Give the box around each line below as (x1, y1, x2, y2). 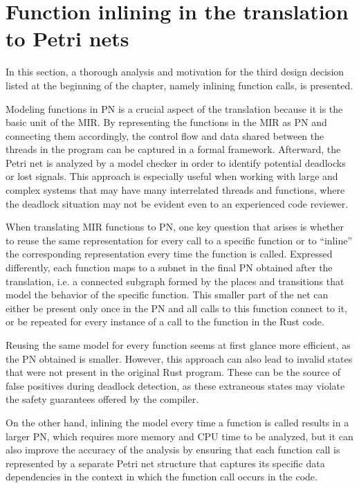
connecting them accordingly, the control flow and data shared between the (6, 128, 324, 143)
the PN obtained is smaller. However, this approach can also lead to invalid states (6, 351, 353, 365)
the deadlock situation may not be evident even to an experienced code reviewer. (6, 196, 349, 210)
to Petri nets (6, 24, 129, 53)
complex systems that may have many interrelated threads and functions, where (6, 183, 345, 197)
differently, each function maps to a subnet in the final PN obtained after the (6, 260, 333, 275)
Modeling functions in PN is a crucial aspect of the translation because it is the (6, 101, 343, 116)
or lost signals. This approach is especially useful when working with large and (6, 169, 338, 183)
